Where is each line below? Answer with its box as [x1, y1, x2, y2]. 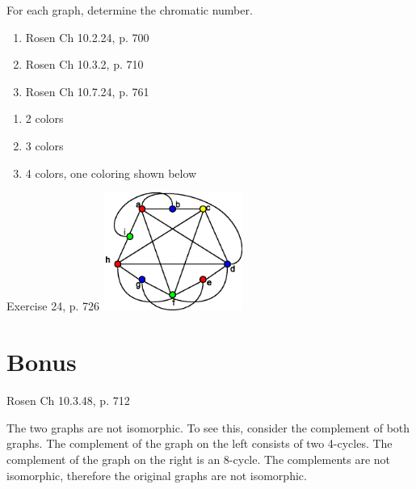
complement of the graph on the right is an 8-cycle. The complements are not [6, 450, 391, 467]
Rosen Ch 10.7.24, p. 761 [25, 82, 149, 99]
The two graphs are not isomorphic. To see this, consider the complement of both [6, 419, 410, 436]
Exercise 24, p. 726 [6, 297, 100, 314]
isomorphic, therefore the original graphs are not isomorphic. [6, 466, 307, 483]
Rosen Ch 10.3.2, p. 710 [25, 56, 144, 73]
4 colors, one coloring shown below [25, 164, 197, 181]
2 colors [25, 110, 64, 127]
